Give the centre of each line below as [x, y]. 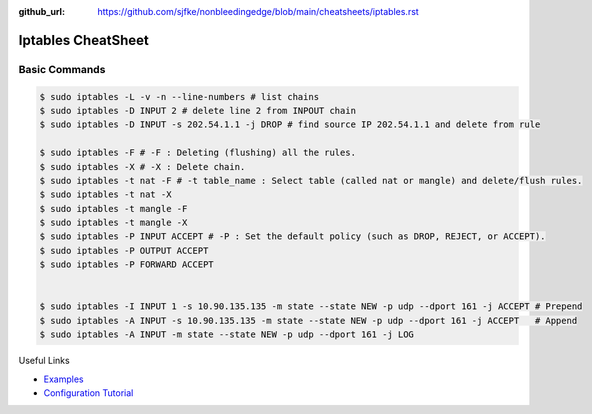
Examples [63, 379]
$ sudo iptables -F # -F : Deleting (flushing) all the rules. [198, 153]
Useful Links [44, 361]
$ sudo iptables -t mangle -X [113, 223]
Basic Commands [62, 69]
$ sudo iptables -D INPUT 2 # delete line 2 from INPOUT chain [198, 110]
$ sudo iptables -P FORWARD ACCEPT [126, 264]
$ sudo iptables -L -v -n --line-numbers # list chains [179, 96]
